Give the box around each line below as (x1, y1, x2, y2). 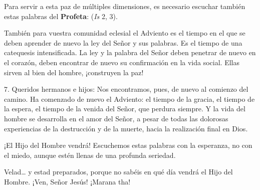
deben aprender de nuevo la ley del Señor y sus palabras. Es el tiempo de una (4, 37, 242, 48)
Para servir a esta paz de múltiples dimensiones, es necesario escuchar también (4, 1, 245, 11)
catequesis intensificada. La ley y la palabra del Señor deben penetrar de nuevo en (4, 47, 256, 58)
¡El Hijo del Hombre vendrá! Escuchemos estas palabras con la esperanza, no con (4, 140, 252, 150)
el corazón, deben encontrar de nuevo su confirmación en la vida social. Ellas (4, 57, 239, 67)
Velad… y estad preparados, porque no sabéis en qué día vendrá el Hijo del (4, 166, 233, 177)
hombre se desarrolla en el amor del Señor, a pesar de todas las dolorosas (4, 113, 228, 123)
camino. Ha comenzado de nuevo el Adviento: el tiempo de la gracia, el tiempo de (4, 93, 255, 104)
